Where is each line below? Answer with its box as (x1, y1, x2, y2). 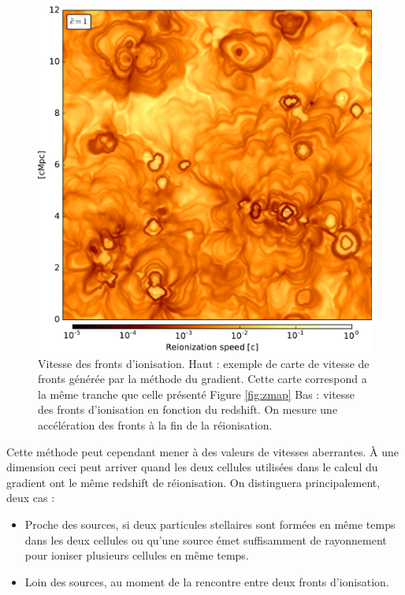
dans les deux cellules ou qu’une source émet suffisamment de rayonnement (24, 531, 387, 548)
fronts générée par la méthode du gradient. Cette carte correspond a (38, 370, 367, 387)
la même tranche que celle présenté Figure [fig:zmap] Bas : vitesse (38, 385, 355, 402)
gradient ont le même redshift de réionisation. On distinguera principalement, (6, 474, 381, 490)
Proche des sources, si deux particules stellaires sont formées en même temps (24, 515, 396, 532)
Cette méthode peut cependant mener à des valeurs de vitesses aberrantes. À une (6, 443, 399, 459)
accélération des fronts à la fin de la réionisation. (38, 416, 273, 433)
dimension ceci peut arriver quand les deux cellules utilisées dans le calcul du (6, 459, 378, 475)
